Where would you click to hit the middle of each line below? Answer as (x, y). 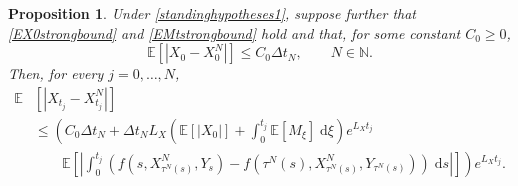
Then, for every (56, 73)
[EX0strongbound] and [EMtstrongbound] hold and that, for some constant (234, 32)
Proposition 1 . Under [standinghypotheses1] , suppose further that (212, 13)
